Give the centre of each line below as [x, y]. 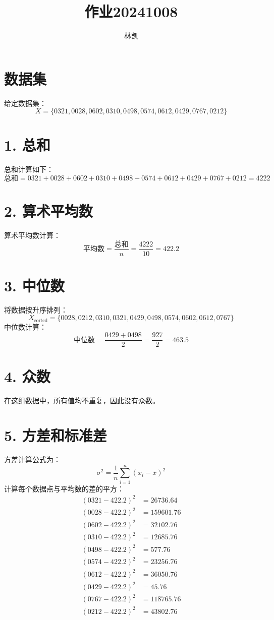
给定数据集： [25, 103]
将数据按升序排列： [36, 309]
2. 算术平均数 [48, 211]
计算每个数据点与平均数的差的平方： [64, 488]
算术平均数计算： [32, 235]
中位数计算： [25, 327]
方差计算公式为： [32, 459]
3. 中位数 [34, 285]
